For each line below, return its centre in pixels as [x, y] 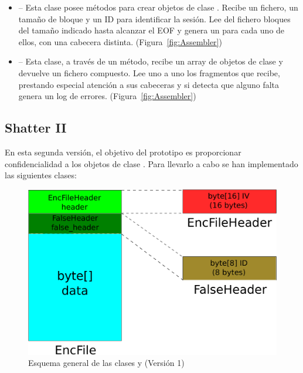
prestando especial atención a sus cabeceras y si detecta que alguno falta [149, 84]
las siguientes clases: [41, 175]
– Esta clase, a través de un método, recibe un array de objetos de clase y [151, 61]
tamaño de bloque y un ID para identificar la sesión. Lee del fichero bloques [154, 18]
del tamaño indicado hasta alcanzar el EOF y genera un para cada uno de [151, 30]
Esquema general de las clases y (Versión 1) [106, 363]
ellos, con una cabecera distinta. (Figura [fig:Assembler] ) [120, 41]
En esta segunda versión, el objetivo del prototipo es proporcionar [123, 152]
